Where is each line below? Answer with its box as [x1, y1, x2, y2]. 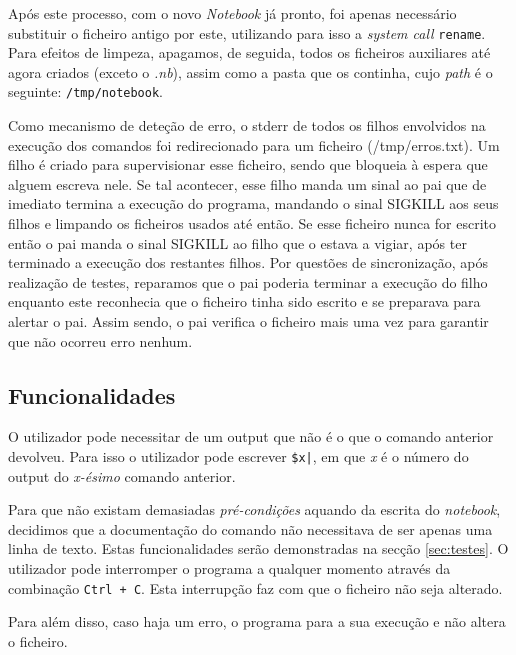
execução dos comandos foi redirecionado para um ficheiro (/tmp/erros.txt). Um [8, 134, 500, 155]
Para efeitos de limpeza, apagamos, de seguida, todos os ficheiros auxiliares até [8, 42, 491, 63]
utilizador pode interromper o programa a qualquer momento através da [8, 558, 451, 579]
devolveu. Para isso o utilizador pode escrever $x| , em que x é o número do [8, 446, 469, 467]
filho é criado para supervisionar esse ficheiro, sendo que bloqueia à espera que [8, 154, 488, 175]
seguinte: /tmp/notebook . [8, 81, 164, 102]
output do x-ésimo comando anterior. [8, 465, 236, 486]
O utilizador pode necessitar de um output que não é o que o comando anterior [8, 426, 494, 447]
